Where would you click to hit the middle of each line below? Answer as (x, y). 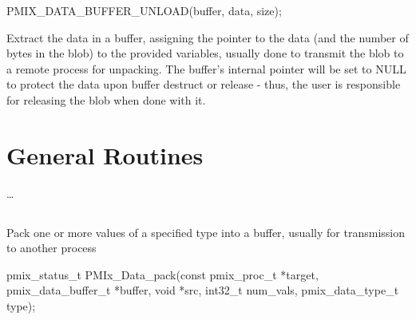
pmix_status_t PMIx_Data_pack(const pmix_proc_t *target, (162, 274)
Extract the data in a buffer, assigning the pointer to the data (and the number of (208, 37)
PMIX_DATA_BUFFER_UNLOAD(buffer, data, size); (144, 10)
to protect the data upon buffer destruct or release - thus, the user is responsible (204, 84)
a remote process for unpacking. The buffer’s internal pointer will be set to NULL (206, 68)
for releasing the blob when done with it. (106, 99)
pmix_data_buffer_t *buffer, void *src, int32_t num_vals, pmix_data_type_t (203, 290)
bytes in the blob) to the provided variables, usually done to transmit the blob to (205, 53)
